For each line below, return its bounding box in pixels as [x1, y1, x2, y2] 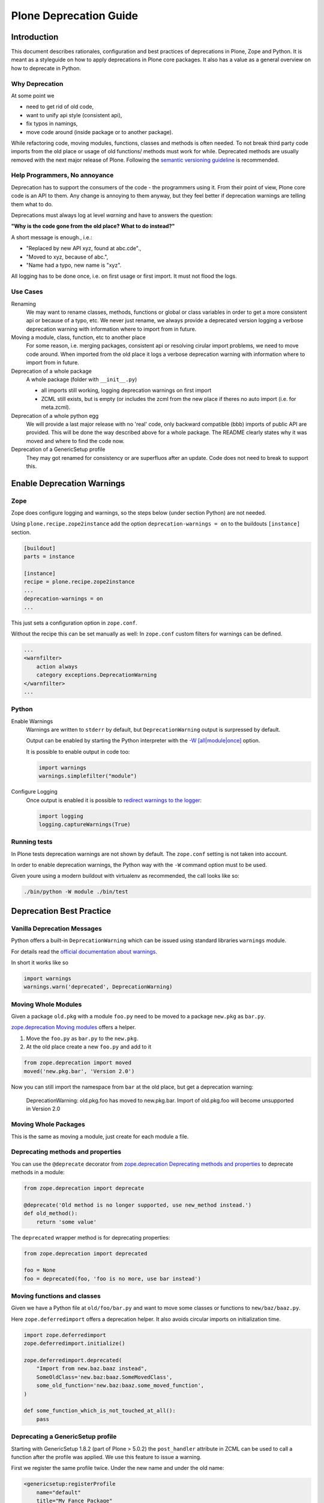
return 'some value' [36, 1218, 97, 1225]
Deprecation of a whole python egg [11, 412, 99, 419]
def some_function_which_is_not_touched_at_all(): [23, 1407, 176, 1414]
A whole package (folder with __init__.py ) [26, 376, 137, 383]
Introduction [11, 32, 59, 42]
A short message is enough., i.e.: [11, 233, 92, 240]
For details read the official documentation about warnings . [11, 947, 157, 955]
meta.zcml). [41, 403, 71, 411]
